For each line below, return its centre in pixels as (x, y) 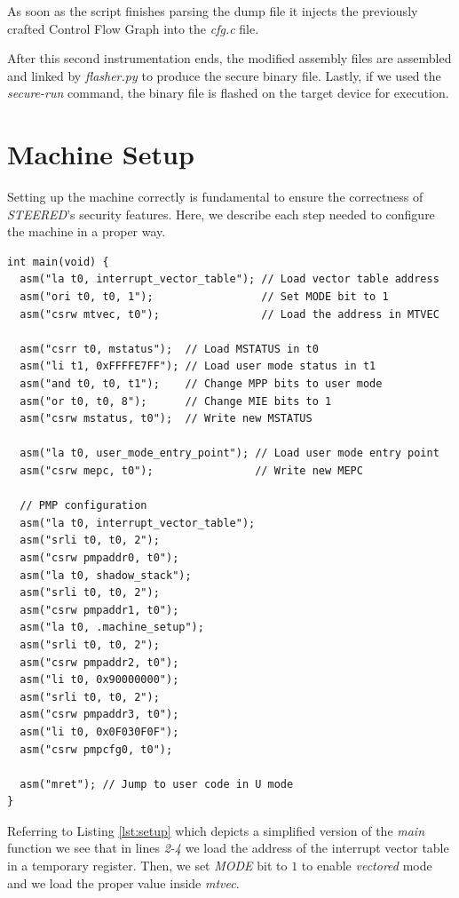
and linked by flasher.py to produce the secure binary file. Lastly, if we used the (224, 75)
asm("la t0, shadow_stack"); (106, 575)
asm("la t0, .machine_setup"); (112, 628)
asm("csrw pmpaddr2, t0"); (99, 662)
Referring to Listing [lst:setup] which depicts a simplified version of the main (216, 830)
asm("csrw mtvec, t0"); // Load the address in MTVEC (229, 314)
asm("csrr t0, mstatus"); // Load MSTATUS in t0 (169, 349)
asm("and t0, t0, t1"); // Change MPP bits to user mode (201, 384)
